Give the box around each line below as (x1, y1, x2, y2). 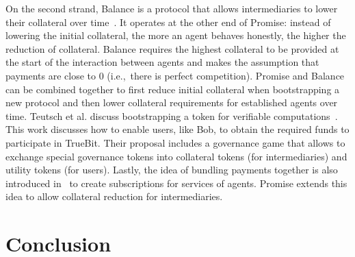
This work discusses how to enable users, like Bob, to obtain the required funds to (5, 122, 350, 136)
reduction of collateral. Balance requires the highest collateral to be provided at (5, 41, 339, 56)
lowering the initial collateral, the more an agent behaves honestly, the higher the (5, 28, 346, 42)
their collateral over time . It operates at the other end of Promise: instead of (5, 14, 331, 29)
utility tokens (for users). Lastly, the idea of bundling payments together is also (5, 162, 338, 177)
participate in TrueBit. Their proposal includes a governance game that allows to (5, 135, 345, 149)
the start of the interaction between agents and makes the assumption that (5, 55, 319, 69)
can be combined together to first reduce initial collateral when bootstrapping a (5, 82, 340, 96)
